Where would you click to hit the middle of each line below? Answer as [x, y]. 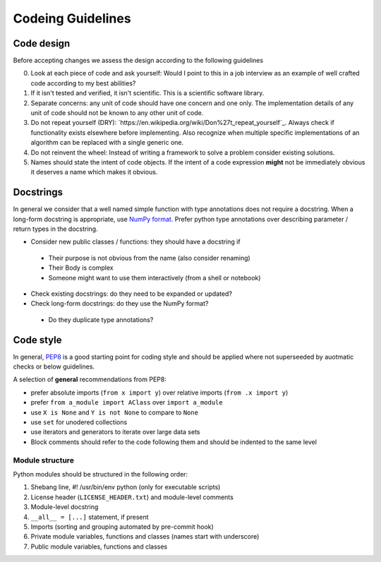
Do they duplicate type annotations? [101, 319]
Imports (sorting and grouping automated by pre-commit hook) [122, 527]
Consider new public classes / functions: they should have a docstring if [135, 242]
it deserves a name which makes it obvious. [94, 172]
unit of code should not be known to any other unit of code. [117, 113]
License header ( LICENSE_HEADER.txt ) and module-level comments [132, 497]
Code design [42, 43]
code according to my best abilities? [83, 83]
